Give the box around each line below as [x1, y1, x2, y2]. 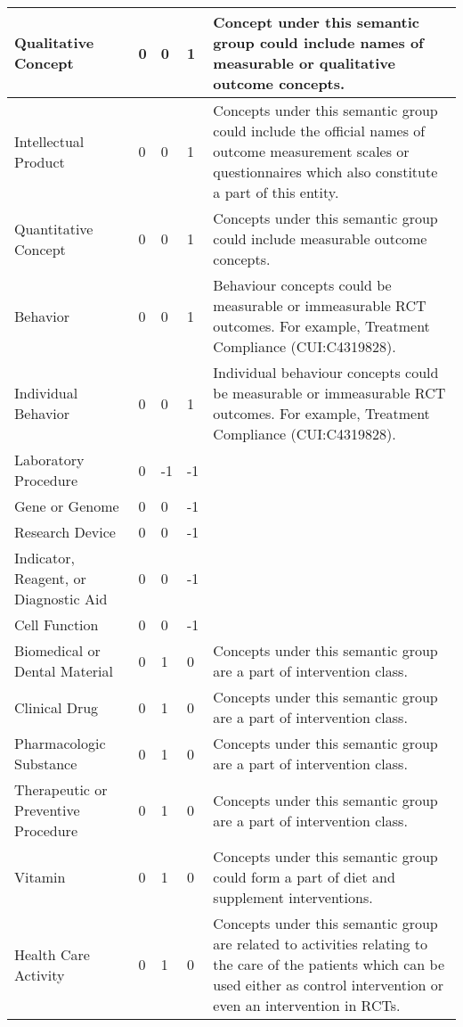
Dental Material [14, 661, 113, 681]
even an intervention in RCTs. [213, 995, 401, 1015]
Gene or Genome [14, 496, 119, 516]
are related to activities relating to [213, 933, 428, 954]
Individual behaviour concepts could [213, 362, 439, 382]
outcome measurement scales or [213, 141, 410, 161]
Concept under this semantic [213, 12, 419, 32]
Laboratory [14, 449, 85, 470]
